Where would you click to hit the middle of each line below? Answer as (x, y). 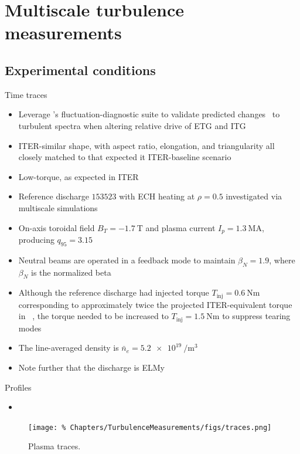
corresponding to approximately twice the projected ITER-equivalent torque (155, 304)
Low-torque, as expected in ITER (79, 176)
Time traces (26, 94)
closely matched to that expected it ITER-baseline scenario (125, 157)
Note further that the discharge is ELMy (91, 367)
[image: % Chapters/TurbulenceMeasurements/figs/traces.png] (150, 427)
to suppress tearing (256, 316)
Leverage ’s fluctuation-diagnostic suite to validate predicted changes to (149, 114)
